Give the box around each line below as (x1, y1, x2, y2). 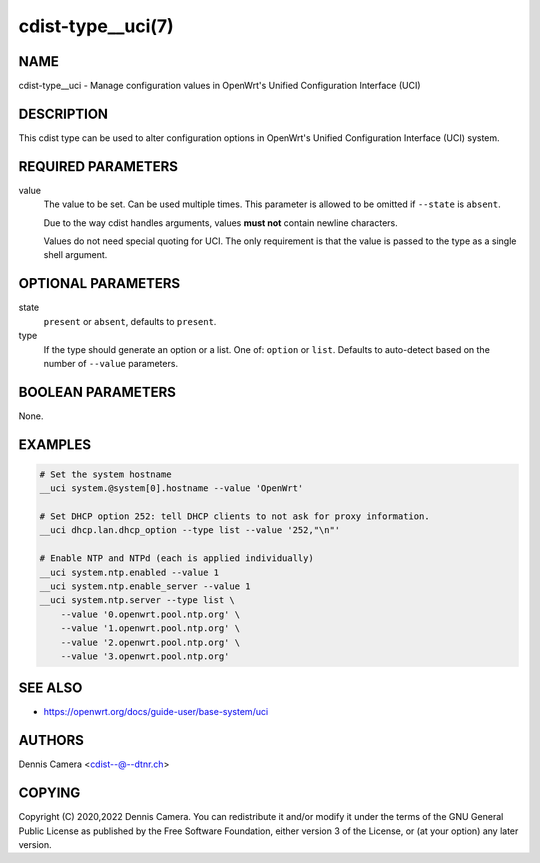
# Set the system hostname (39, 468, 172, 480)
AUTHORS (18, 732, 85, 749)
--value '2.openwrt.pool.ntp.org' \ (60, 636, 240, 648)
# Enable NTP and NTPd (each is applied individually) (39, 553, 314, 564)
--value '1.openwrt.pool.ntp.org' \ (60, 623, 240, 634)
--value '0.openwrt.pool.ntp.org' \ (60, 608, 240, 620)
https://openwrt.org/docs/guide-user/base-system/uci (43, 706, 269, 718)
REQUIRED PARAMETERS (18, 158, 179, 175)
